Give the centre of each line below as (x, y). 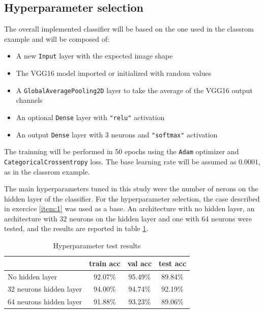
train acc (105, 263)
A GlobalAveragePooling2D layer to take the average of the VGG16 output (134, 90)
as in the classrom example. (47, 171)
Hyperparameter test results (97, 246)
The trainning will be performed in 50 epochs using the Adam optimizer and (122, 151)
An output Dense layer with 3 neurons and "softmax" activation (117, 134)
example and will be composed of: (57, 38)
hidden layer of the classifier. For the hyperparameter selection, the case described (132, 198)
